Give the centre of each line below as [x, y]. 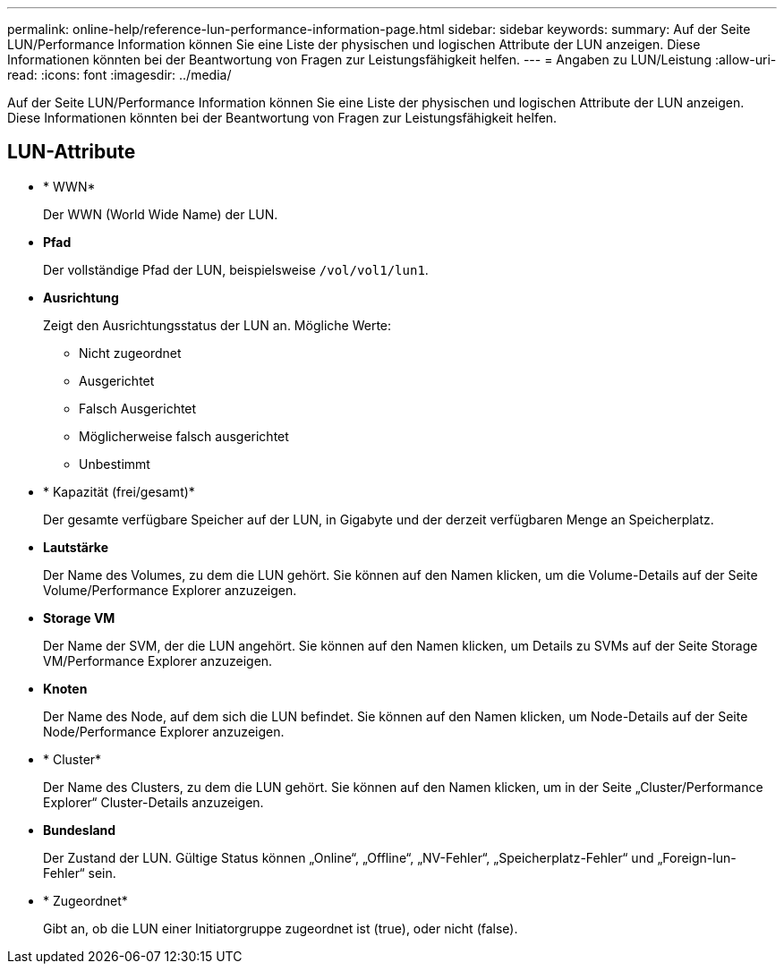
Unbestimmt [115, 464]
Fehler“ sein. [80, 873]
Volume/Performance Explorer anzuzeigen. [170, 590]
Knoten [65, 688]
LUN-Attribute [72, 152]
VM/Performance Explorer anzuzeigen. [158, 660]
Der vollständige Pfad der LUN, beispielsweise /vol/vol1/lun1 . [236, 269]
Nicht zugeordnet [130, 353]
